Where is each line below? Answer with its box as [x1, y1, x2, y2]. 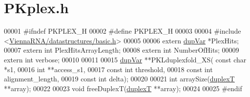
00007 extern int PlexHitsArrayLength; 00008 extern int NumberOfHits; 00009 [4, 45, 239, 55]
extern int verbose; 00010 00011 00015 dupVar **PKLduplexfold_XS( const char [4, 54, 247, 64]
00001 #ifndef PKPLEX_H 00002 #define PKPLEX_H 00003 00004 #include [4, 26, 241, 36]
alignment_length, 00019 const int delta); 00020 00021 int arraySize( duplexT [4, 74, 235, 84]
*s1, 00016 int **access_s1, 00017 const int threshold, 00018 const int [4, 64, 213, 74]
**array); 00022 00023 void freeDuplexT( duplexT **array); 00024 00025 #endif [4, 83, 242, 93]
